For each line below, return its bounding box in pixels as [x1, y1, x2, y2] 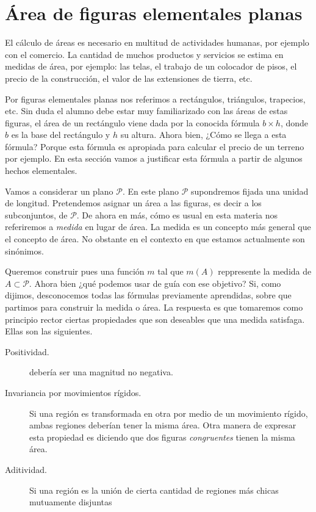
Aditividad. [5, 463, 47, 475]
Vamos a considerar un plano [5, 184, 113, 197]
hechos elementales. [5, 164, 77, 177]
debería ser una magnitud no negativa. [29, 366, 173, 378]
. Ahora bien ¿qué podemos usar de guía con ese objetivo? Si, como [29, 276, 281, 289]
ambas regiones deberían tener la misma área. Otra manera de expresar [29, 419, 296, 431]
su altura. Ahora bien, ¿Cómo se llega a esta [120, 128, 287, 141]
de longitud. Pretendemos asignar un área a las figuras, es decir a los [5, 197, 262, 209]
